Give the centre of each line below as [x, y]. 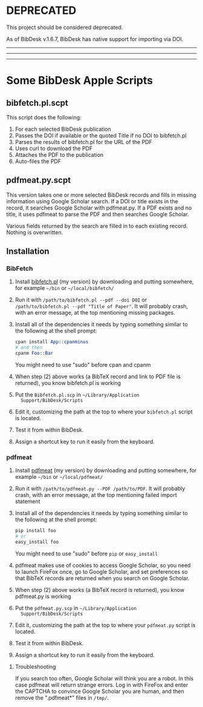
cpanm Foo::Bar [34, 353]
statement [27, 501]
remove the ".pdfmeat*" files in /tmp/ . [62, 697]
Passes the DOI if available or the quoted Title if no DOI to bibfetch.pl [101, 135]
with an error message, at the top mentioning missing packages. [95, 313]
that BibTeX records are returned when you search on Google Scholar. [102, 578]
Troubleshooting [35, 666]
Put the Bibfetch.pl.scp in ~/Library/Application [77, 395]
